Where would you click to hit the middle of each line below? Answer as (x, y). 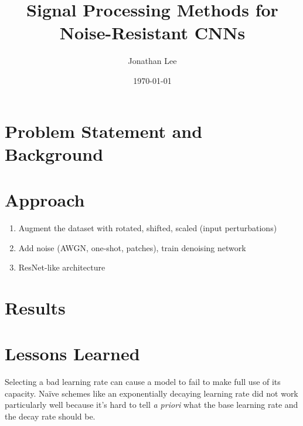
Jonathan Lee (152, 61)
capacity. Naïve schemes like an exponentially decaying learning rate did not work (151, 393)
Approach (45, 200)
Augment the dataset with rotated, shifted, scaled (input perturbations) (148, 228)
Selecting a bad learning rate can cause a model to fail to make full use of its (143, 382)
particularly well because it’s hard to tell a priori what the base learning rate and (151, 405)
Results (35, 307)
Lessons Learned (72, 354)
